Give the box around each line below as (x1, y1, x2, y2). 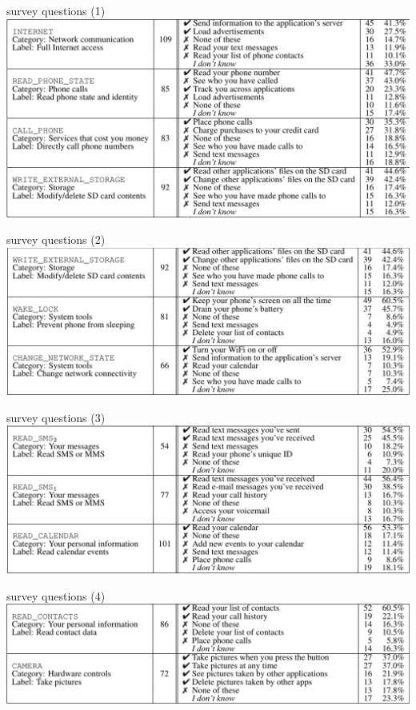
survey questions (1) (6, 2, 106, 18)
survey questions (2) (6, 231, 106, 248)
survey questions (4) (6, 587, 106, 604)
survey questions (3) (6, 409, 106, 425)
